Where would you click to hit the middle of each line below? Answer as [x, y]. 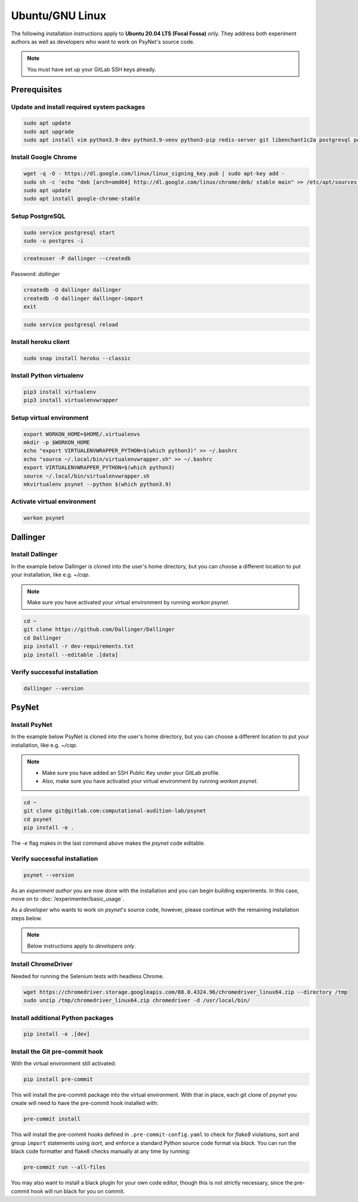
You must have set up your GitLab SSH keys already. [92, 69]
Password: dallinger [36, 274]
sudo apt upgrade [49, 131]
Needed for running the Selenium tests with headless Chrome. [87, 976]
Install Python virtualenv [47, 376]
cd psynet [38, 819]
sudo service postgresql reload [71, 324]
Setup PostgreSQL [38, 216]
